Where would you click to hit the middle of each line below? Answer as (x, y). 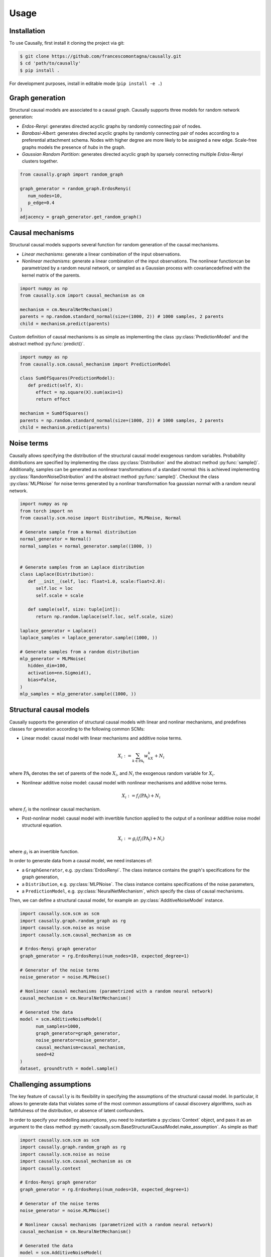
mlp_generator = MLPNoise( (53, 659)
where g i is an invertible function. (44, 852)
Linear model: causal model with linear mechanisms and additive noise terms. (102, 738)
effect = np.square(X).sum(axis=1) (80, 392)
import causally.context (50, 1168)
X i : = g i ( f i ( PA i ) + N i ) (141, 839)
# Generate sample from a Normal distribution (78, 532)
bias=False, (42, 680)
